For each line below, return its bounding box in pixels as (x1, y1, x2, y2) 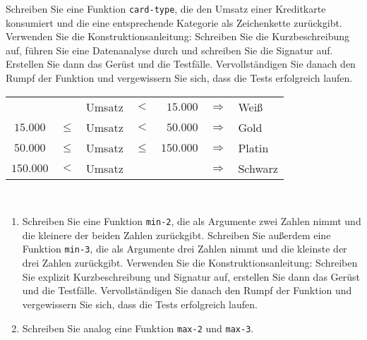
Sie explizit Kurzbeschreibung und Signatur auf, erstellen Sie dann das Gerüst (22, 269, 361, 284)
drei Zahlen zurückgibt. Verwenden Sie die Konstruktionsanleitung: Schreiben (22, 255, 358, 270)
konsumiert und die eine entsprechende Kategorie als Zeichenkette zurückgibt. (6, 15, 342, 30)
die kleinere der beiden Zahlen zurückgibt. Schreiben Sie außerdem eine (22, 227, 331, 242)
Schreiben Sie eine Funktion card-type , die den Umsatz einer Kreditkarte (6, 1, 326, 16)
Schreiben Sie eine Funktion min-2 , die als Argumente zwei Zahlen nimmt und (22, 214, 361, 229)
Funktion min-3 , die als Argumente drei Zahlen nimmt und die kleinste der (22, 241, 347, 256)
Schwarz (238, 159, 278, 176)
